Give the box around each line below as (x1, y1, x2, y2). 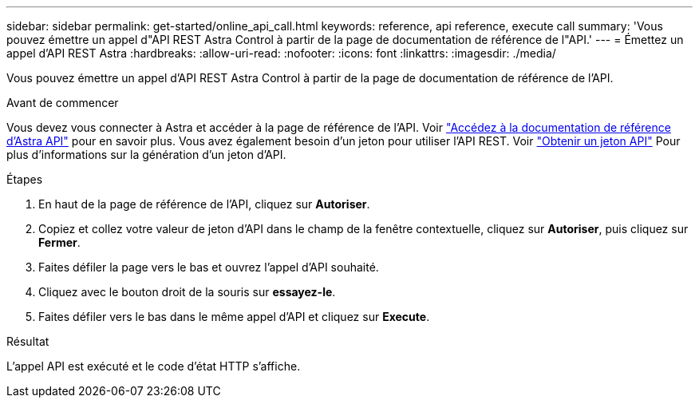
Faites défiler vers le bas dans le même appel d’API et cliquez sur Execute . (38, 310, 430, 323)
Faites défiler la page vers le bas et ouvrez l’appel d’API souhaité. (38, 260, 379, 274)
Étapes (6, 172, 43, 186)
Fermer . (38, 236, 81, 249)
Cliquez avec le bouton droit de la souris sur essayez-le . (38, 285, 336, 299)
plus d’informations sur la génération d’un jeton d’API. (6, 148, 286, 161)
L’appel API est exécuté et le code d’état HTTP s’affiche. (6, 359, 301, 373)
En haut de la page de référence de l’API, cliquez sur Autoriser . (38, 197, 370, 211)
